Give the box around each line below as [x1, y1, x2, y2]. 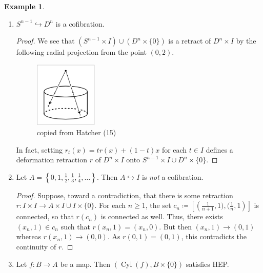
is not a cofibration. [142, 171, 204, 182]
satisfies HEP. [186, 258, 229, 269]
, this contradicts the [181, 231, 247, 242]
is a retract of [168, 35, 211, 46]
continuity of [16, 241, 56, 252]
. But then [159, 221, 192, 232]
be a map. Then [60, 258, 111, 269]
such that [60, 221, 90, 232]
